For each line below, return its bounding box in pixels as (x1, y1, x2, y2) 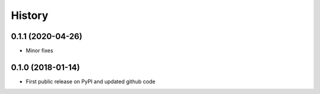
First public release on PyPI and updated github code (25, 77, 156, 85)
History (11, 9, 49, 22)
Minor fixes (25, 47, 53, 54)
